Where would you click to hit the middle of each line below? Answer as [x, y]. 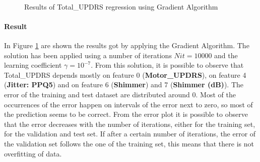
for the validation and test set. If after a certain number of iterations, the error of [130, 134]
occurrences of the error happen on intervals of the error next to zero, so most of [128, 104]
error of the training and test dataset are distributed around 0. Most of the [120, 94]
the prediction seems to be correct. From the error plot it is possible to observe [126, 114]
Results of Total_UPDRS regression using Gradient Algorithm [121, 6]
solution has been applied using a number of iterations [88, 55]
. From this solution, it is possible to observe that [167, 65]
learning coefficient [33, 65]
